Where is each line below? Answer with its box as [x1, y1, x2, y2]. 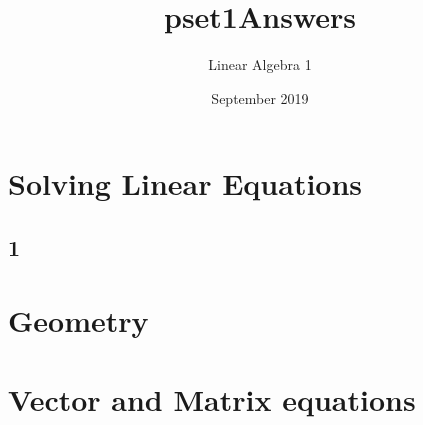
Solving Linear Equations [8, 163, 363, 204]
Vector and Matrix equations [8, 378, 416, 419]
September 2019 [211, 87, 309, 108]
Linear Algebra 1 [208, 54, 312, 75]
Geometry [8, 300, 149, 341]
